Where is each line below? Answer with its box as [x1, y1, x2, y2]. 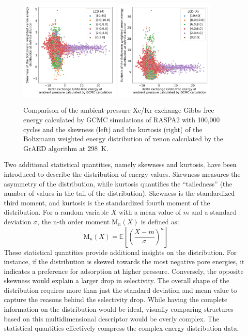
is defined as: [141, 216, 179, 226]
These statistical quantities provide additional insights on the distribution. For [4, 247, 237, 257]
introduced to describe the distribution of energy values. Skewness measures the [4, 168, 241, 179]
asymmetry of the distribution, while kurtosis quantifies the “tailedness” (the [4, 178, 232, 188]
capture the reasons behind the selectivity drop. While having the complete [4, 294, 228, 304]
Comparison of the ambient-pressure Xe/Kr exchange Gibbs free [23, 105, 214, 115]
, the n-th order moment [37, 216, 110, 226]
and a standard [191, 207, 236, 217]
